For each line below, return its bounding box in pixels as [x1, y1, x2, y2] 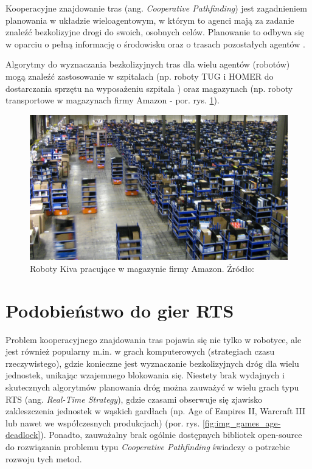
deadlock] [5, 428, 41, 441]
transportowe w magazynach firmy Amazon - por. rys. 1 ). [5, 94, 220, 106]
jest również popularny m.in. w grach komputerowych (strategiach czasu [5, 345, 275, 358]
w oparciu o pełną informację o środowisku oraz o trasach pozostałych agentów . [5, 37, 305, 50]
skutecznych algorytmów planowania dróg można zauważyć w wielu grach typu [5, 380, 299, 393]
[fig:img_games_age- [202, 416, 281, 429]
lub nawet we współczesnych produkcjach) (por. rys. [5, 416, 200, 429]
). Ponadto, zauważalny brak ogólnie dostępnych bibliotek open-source [40, 428, 302, 441]
